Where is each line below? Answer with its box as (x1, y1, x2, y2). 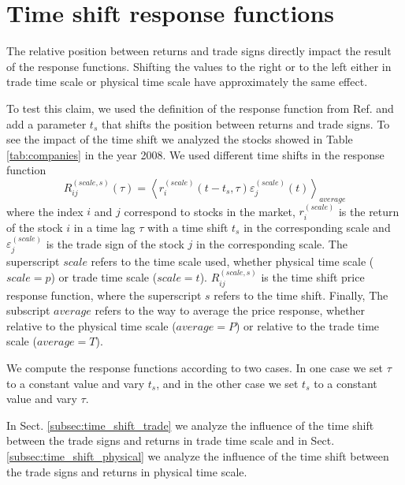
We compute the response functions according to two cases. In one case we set (6, 359, 384, 375)
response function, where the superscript (6, 286, 202, 303)
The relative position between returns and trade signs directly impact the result (6, 43, 392, 59)
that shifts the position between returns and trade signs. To (101, 115, 390, 132)
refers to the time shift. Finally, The (214, 286, 388, 303)
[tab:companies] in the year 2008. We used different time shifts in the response (6, 146, 385, 162)
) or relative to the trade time (235, 317, 380, 334)
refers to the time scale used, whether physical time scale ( (91, 252, 374, 269)
